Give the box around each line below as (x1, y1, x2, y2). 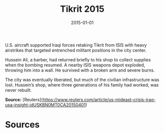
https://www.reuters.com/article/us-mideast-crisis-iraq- (42, 97, 156, 103)
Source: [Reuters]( (5, 97, 43, 103)
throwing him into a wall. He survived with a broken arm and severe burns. (5, 67, 155, 73)
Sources (5, 119, 40, 131)
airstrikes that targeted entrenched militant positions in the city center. (5, 47, 147, 53)
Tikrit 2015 (60, 3, 105, 15)
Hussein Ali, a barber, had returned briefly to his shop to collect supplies (5, 56, 151, 62)
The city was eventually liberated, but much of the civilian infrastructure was (5, 77, 160, 82)
